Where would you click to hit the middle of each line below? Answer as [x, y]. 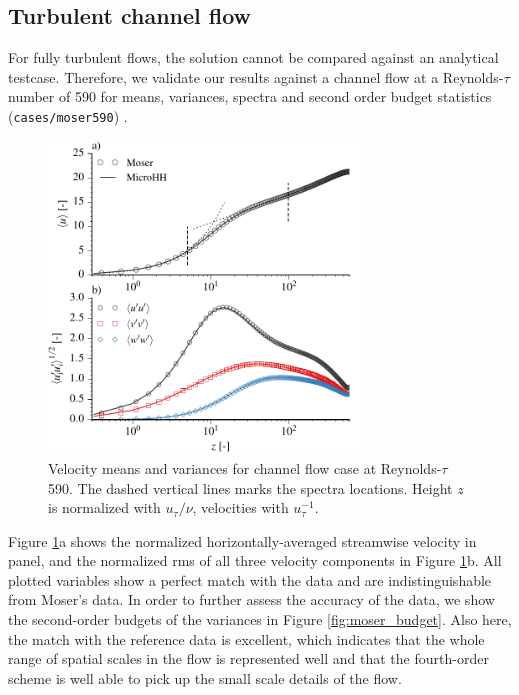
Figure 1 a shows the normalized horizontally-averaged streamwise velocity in [242, 540]
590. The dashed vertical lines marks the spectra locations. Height [250, 487]
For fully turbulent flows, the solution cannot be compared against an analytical [253, 57]
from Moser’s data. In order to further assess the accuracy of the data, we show [251, 599]
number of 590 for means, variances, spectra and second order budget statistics [250, 96]
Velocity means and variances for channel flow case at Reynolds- [245, 467]
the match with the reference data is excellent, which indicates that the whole [246, 638]
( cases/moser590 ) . [68, 115]
